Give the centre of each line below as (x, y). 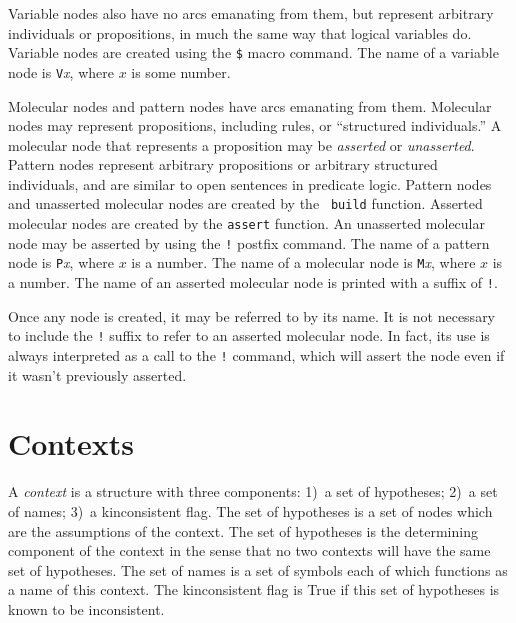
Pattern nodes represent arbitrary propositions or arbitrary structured (223, 164)
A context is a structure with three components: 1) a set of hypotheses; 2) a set (253, 491)
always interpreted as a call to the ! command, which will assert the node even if (256, 355)
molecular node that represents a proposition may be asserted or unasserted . (241, 144)
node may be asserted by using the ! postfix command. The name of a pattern (249, 242)
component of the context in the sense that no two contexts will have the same (249, 550)
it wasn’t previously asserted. (97, 374)
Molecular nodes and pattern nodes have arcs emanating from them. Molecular (250, 105)
